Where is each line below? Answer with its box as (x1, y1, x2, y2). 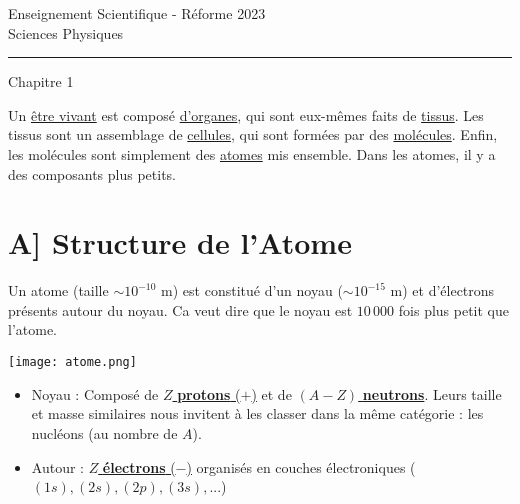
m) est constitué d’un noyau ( (161, 280, 343, 301)
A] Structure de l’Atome (8, 222, 352, 263)
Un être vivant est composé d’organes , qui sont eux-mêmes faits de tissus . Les (8, 104, 484, 125)
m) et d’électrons (390, 280, 495, 301)
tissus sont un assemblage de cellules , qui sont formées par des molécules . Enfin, (8, 124, 498, 145)
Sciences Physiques (8, 22, 124, 43)
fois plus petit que (398, 299, 509, 320)
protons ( (177, 383, 241, 404)
